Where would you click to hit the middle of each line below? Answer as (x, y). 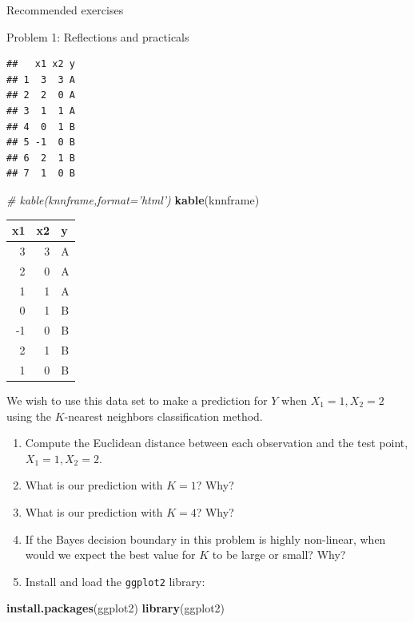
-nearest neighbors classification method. (163, 416)
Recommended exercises (65, 10)
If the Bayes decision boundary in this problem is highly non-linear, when (205, 539)
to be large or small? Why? (279, 555)
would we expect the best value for (110, 555)
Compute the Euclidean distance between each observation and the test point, (217, 443)
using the (29, 416)
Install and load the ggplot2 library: (115, 581)
